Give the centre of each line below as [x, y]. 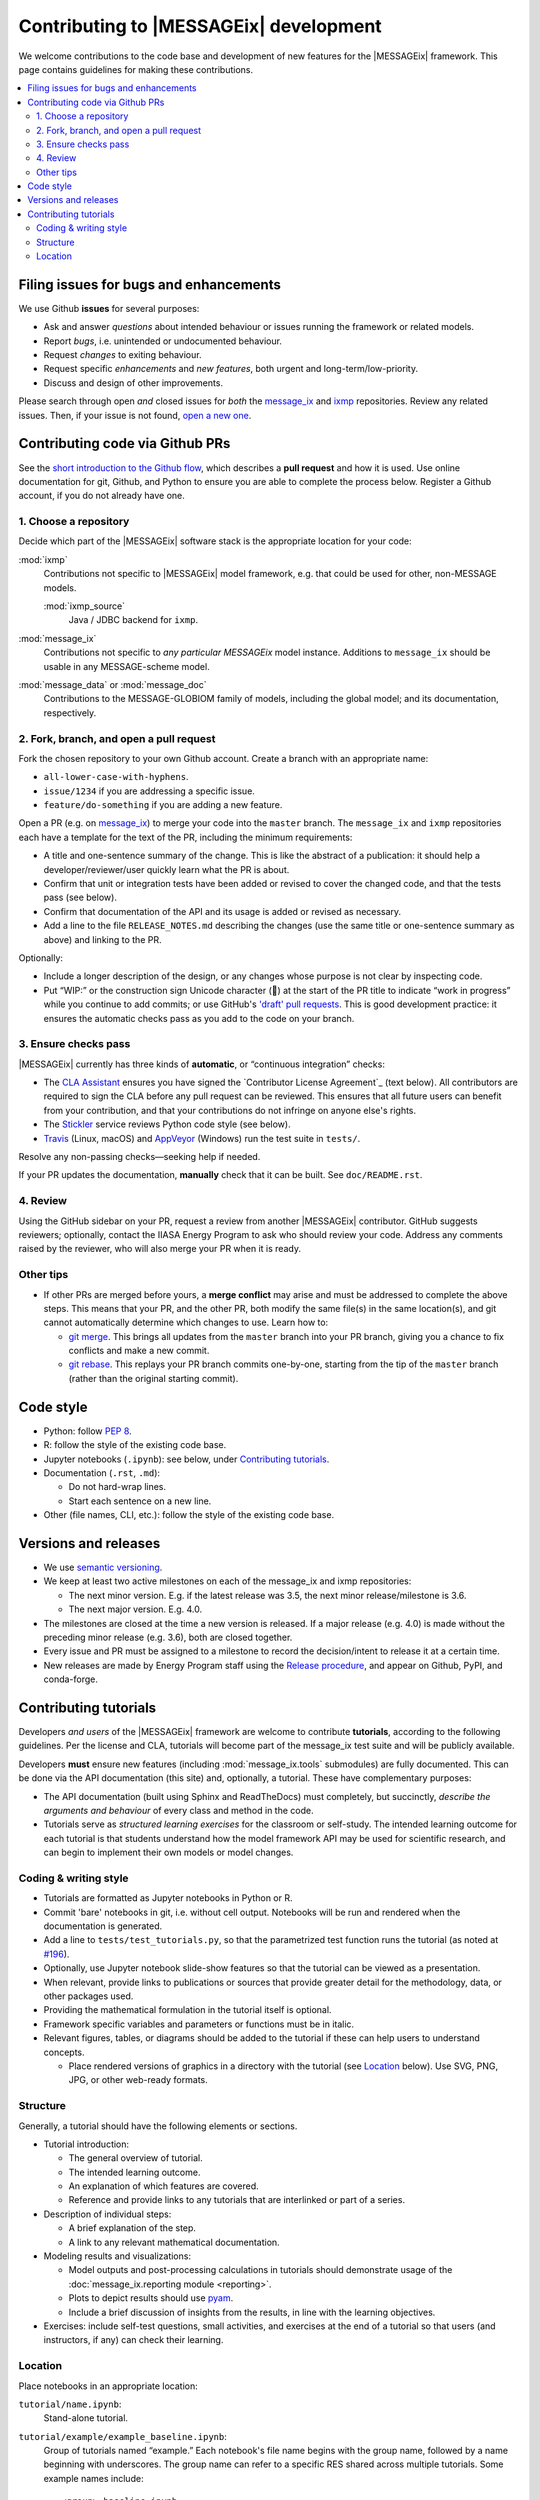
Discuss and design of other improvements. [133, 382]
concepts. [64, 2052]
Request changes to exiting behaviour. [122, 355]
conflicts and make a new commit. [139, 1351]
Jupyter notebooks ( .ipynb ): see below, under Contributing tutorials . [186, 1459]
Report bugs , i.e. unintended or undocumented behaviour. [162, 341]
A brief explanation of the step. [132, 2228]
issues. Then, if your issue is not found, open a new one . [135, 415]
